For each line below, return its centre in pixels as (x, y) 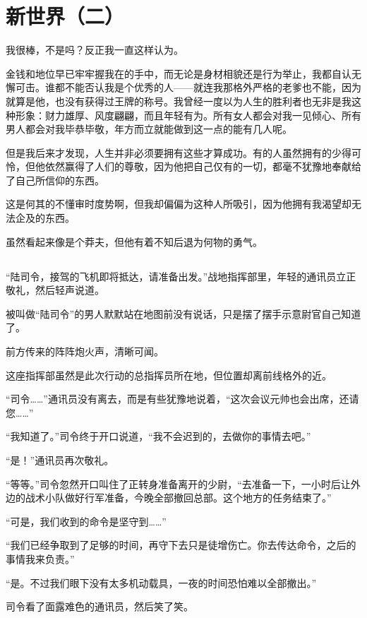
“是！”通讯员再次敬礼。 (60, 459)
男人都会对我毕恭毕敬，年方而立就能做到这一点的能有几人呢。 (149, 129)
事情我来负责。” (40, 558)
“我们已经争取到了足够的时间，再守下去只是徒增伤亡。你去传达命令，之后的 (181, 545)
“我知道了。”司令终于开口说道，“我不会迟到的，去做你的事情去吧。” (158, 436)
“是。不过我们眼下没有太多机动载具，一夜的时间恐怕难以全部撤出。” (161, 582)
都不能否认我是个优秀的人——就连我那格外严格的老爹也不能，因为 (208, 87)
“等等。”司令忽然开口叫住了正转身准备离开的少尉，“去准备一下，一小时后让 (178, 483)
